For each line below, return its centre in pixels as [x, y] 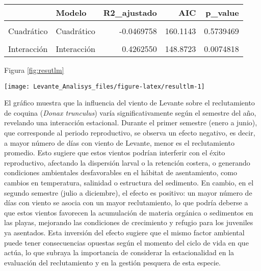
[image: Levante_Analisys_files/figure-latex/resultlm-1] [105, 86]
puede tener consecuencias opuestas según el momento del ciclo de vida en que [126, 242]
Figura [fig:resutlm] [34, 70]
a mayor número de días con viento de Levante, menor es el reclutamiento [119, 142]
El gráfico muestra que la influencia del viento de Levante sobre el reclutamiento [129, 103]
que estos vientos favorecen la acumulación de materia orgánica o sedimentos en [129, 212]
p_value [222, 12]
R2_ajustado [130, 12]
